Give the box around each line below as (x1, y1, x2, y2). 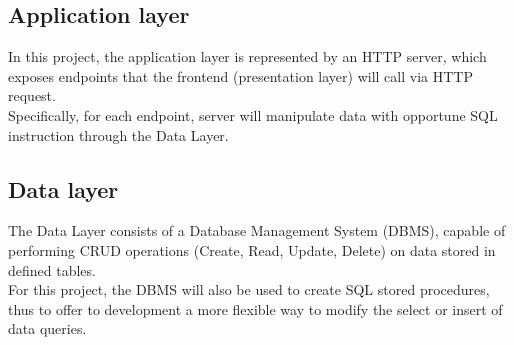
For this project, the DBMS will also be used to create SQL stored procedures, (8, 279, 490, 300)
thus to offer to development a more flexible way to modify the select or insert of (8, 298, 503, 319)
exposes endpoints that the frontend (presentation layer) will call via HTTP (8, 65, 473, 86)
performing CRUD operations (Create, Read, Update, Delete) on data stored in (8, 239, 496, 260)
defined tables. (8, 259, 96, 280)
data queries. (8, 318, 87, 339)
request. (8, 85, 56, 106)
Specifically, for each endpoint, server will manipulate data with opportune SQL (8, 104, 498, 125)
